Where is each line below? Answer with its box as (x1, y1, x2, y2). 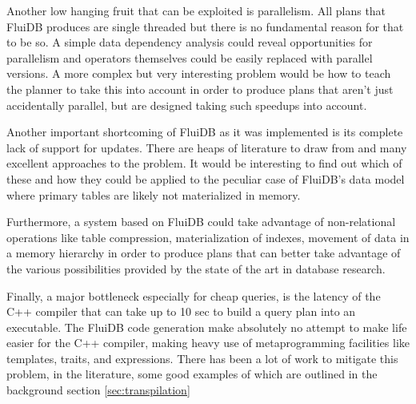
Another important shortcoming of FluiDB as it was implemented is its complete (6, 123, 403, 140)
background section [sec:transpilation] (6, 382, 190, 398)
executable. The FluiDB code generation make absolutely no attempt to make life (6, 318, 407, 335)
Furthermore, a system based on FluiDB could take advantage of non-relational (6, 213, 396, 230)
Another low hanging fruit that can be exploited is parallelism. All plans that (6, 2, 386, 18)
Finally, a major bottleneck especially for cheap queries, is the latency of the (6, 287, 381, 304)
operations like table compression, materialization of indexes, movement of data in (6, 228, 410, 245)
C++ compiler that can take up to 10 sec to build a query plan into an (6, 303, 356, 320)
